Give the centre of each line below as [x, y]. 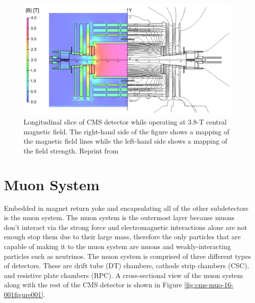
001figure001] [24, 294]
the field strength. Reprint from [71, 150]
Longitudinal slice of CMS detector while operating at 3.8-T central [125, 122]
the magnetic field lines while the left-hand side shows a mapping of [126, 141]
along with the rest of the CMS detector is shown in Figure [93, 285]
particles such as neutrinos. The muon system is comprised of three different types [127, 256]
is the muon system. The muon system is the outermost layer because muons [119, 217]
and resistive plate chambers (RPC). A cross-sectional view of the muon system [124, 275]
